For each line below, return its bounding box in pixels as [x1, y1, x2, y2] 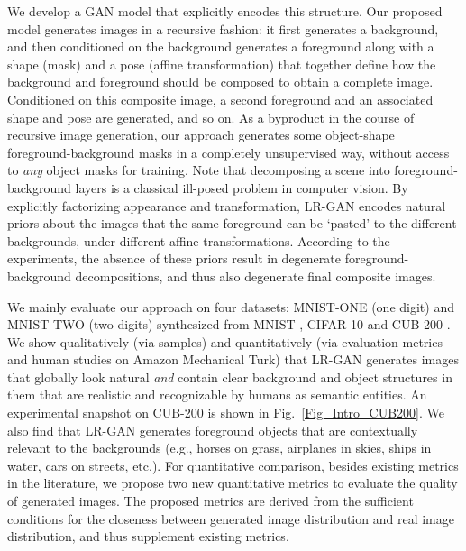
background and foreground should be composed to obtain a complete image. [7, 72, 434, 91]
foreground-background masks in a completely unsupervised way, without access [7, 142, 450, 161]
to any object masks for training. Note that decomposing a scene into [7, 161, 390, 179]
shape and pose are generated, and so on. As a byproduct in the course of [7, 107, 415, 126]
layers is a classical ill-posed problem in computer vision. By [75, 178, 408, 197]
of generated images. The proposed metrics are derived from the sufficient [7, 491, 414, 510]
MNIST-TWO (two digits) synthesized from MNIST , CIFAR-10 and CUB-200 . [7, 315, 451, 334]
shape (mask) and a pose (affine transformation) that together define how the [7, 54, 436, 73]
